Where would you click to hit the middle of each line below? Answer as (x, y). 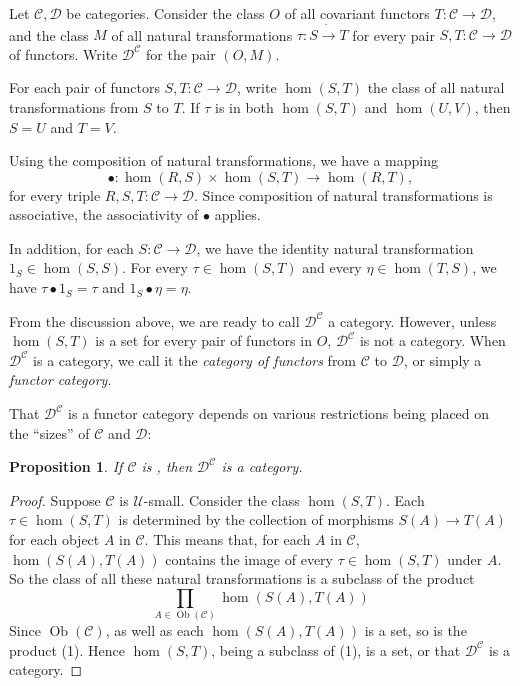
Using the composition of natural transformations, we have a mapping (224, 160)
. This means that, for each (227, 539)
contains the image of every (249, 558)
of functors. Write (63, 53)
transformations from (74, 106)
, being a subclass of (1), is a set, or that (336, 649)
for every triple (55, 194)
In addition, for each (71, 247)
